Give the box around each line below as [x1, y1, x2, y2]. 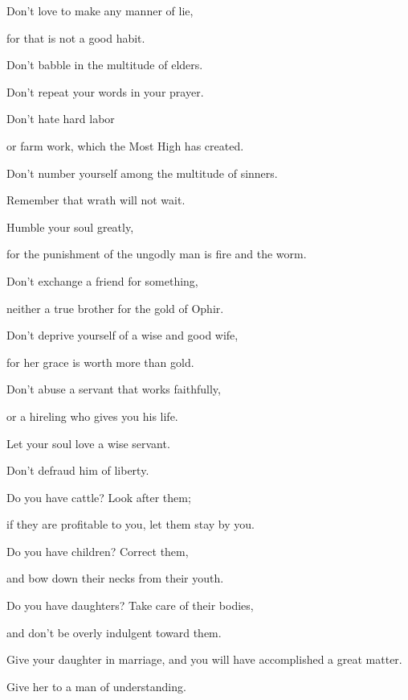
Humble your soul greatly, [6, 218, 134, 235]
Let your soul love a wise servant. [6, 434, 170, 451]
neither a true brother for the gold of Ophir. [6, 299, 224, 316]
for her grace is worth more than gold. [6, 353, 194, 370]
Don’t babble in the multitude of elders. [6, 56, 203, 73]
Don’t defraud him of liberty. [6, 462, 149, 479]
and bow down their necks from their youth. [6, 570, 224, 587]
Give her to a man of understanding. [6, 677, 186, 694]
